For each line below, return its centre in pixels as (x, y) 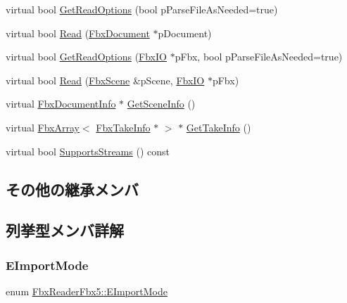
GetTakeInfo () (219, 127)
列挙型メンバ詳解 (65, 230)
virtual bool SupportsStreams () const (88, 151)
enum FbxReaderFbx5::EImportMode (87, 291)
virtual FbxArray (43, 127)
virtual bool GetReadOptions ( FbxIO (86, 57)
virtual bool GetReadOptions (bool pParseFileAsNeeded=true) (142, 9)
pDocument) (185, 33)
